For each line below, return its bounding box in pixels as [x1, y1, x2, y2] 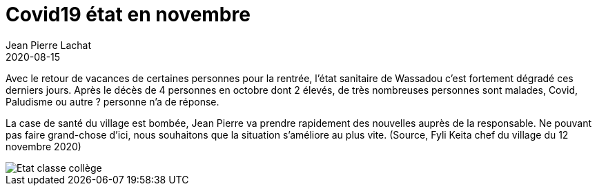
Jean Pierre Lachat [6, 39, 91, 51]
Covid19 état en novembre [6, 3, 251, 26]
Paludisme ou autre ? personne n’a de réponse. [6, 95, 219, 108]
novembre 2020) [6, 140, 81, 152]
